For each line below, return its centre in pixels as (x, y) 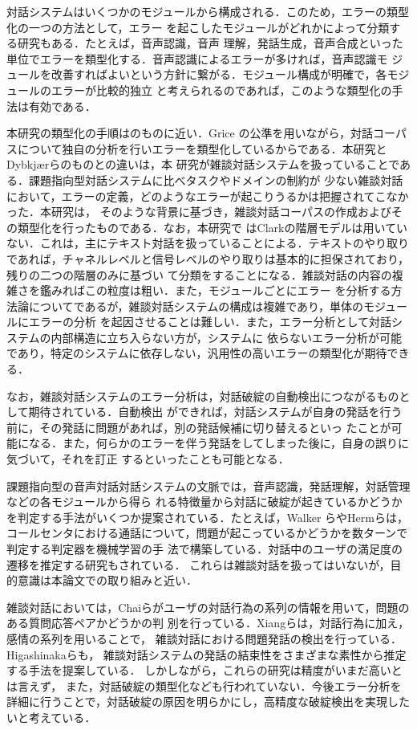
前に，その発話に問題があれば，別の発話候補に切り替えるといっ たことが (199, 427)
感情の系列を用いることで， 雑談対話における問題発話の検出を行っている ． (204, 638)
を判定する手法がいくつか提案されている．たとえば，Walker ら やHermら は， (207, 517)
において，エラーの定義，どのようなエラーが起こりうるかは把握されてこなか (208, 196)
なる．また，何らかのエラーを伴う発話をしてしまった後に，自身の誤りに (219, 443)
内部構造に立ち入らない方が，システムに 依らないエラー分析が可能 (226, 337)
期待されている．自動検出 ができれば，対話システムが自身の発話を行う (215, 412)
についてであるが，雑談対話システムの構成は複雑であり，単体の (196, 306)
